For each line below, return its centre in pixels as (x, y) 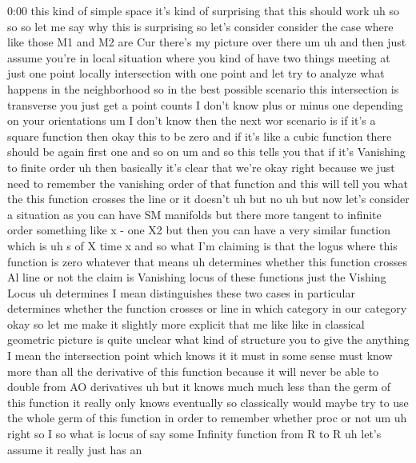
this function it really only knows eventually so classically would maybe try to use (208, 402)
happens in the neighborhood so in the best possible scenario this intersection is (203, 88)
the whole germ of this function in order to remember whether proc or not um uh (207, 418)
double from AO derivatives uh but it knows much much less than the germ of (199, 387)
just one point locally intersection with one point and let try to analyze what (196, 73)
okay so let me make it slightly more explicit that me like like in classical (186, 323)
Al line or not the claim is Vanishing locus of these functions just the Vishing (197, 277)
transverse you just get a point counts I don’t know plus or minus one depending (205, 104)
